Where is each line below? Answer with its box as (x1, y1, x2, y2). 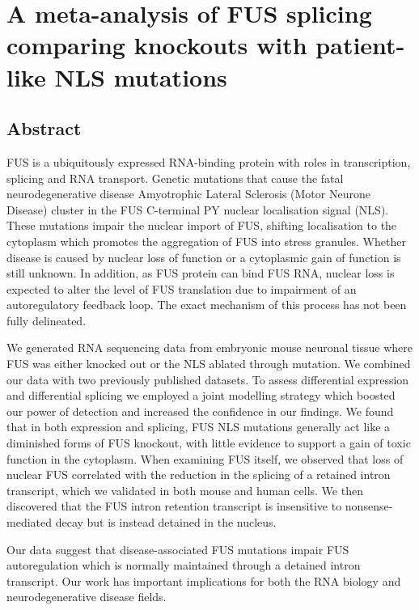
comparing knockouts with (6, 28, 307, 61)
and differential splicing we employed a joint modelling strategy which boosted (6, 387, 396, 404)
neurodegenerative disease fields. (6, 588, 167, 605)
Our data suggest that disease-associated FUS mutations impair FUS (6, 540, 349, 557)
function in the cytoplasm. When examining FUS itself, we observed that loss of (6, 450, 404, 467)
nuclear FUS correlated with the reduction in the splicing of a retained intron (6, 466, 391, 483)
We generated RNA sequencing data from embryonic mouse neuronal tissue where (6, 339, 413, 356)
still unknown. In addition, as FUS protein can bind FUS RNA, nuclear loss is (6, 265, 395, 282)
